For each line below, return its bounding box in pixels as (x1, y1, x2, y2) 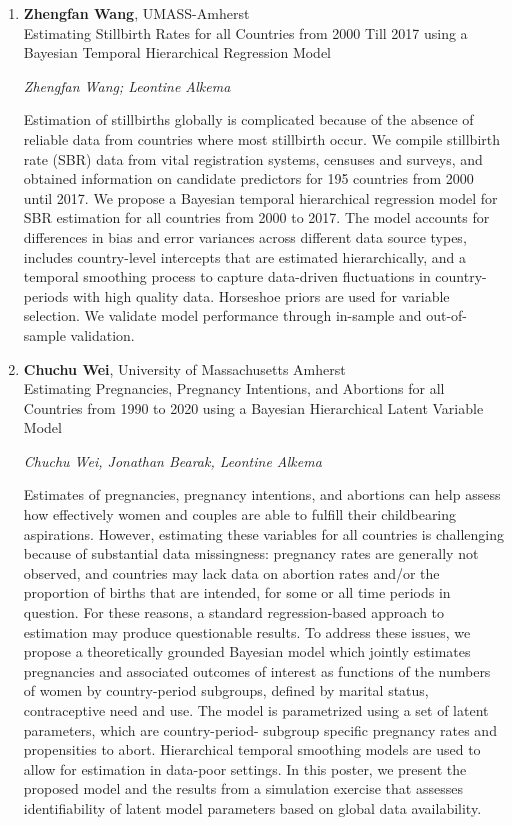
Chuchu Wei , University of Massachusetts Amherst (23, 358, 346, 379)
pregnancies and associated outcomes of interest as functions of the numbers (23, 660, 491, 681)
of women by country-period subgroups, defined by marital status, (23, 680, 429, 701)
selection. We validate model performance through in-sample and (23, 305, 422, 326)
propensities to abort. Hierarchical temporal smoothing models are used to (23, 739, 481, 760)
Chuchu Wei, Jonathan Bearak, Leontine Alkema (23, 450, 322, 471)
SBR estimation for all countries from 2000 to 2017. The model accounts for (23, 207, 490, 228)
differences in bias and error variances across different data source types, (23, 226, 467, 247)
